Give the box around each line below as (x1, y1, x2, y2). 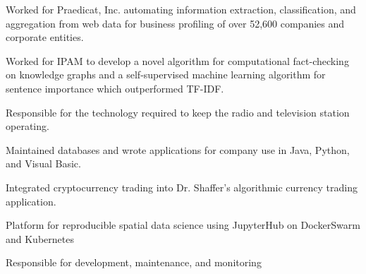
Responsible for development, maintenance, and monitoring (6, 255, 262, 270)
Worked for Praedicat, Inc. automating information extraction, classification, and (6, 2, 356, 16)
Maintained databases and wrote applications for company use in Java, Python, (6, 142, 350, 157)
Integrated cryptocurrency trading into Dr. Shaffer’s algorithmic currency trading (6, 179, 358, 194)
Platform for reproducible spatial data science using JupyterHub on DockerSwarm (6, 218, 360, 232)
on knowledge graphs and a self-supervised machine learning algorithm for (6, 67, 326, 82)
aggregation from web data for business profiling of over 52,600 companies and (6, 16, 345, 30)
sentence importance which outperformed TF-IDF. (6, 81, 224, 95)
